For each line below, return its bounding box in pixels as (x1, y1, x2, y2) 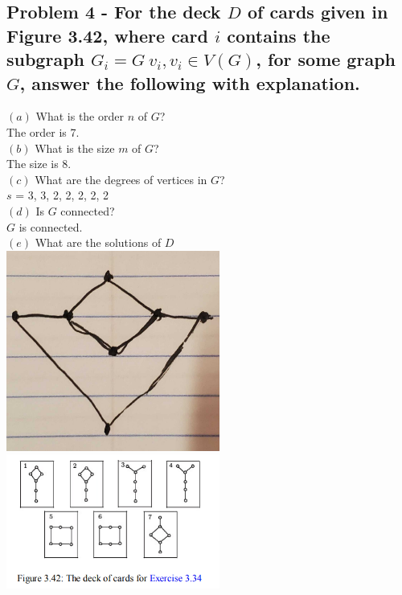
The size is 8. (6, 155, 72, 172)
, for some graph (256, 47, 396, 72)
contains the (227, 23, 330, 47)
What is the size (35, 139, 115, 156)
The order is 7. (6, 123, 80, 140)
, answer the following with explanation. (19, 70, 360, 95)
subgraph (6, 47, 84, 72)
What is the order (35, 108, 124, 125)
